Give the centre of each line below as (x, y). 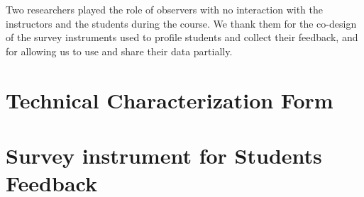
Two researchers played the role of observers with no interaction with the (164, 9)
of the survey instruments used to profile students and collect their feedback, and (182, 37)
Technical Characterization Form (170, 100)
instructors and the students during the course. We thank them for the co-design (181, 23)
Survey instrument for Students (164, 155)
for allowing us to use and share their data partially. (119, 51)
